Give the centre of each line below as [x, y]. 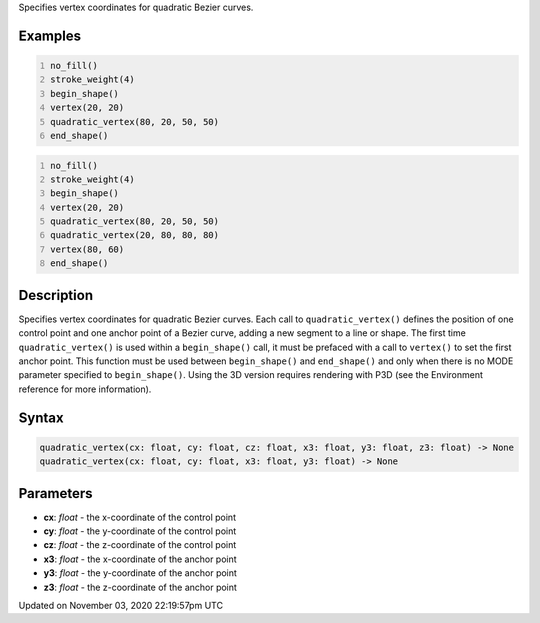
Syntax [41, 417]
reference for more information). [85, 389]
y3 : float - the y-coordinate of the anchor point [140, 573]
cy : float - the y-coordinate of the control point [140, 531]
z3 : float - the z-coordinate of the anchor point [140, 587]
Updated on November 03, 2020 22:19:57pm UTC [121, 605]
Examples [50, 35]
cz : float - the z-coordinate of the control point [140, 545]
